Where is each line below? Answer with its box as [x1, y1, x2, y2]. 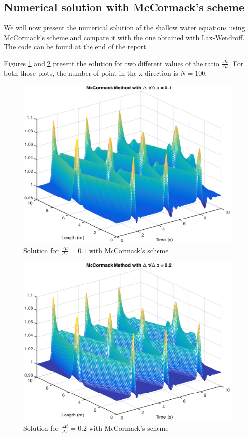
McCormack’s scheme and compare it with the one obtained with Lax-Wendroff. [4, 32, 245, 42]
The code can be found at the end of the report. [4, 42, 148, 52]
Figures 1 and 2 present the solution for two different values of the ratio [4, 58, 219, 68]
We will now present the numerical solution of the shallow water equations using [4, 22, 245, 33]
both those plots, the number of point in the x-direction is [4, 67, 178, 78]
